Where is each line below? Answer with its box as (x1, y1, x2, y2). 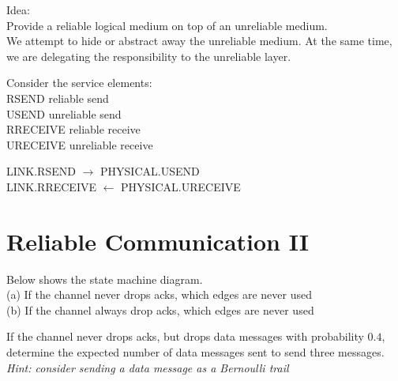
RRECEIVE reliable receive (6, 121, 141, 138)
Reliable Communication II (6, 224, 310, 257)
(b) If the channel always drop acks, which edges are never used (6, 301, 314, 318)
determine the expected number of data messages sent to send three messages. (6, 344, 385, 360)
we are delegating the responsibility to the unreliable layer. (6, 47, 291, 64)
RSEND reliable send (6, 89, 109, 106)
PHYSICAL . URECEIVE (121, 178, 241, 194)
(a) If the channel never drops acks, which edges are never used (6, 286, 312, 303)
